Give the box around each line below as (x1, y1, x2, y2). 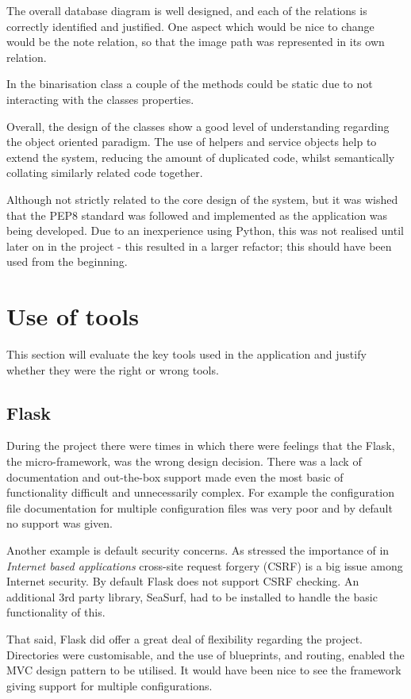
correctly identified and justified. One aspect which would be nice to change (6, 17, 375, 34)
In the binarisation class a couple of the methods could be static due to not (6, 75, 373, 92)
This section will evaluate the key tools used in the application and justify (6, 346, 367, 363)
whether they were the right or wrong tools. (6, 361, 219, 378)
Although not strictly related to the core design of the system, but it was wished (6, 190, 398, 207)
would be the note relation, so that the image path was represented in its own (6, 33, 385, 50)
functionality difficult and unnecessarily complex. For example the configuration (6, 484, 394, 501)
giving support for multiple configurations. (6, 677, 213, 693)
